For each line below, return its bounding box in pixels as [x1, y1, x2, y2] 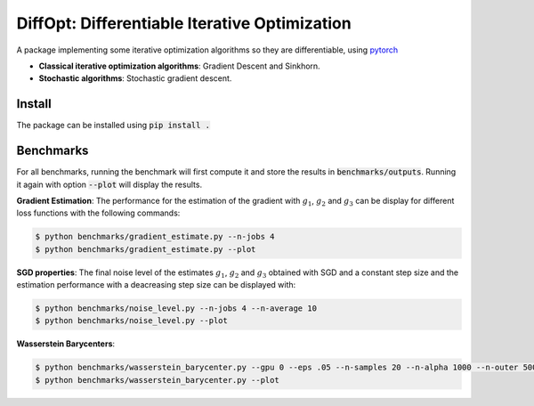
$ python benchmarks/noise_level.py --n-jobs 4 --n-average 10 [35, 304, 318, 313]
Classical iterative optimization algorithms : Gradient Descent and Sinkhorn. [38, 61, 320, 71]
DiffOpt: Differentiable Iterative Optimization [16, 13, 352, 33]
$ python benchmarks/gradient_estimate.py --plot [35, 244, 256, 254]
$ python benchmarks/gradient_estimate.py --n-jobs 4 [35, 231, 275, 242]
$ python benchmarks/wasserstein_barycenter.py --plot [35, 375, 279, 385]
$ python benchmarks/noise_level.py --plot [35, 316, 229, 326]
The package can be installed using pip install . [16, 120, 211, 131]
